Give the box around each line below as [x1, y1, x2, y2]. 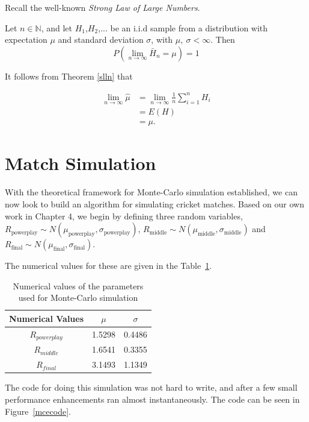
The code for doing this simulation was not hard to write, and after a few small [5, 381, 298, 394]
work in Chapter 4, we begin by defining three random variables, [5, 209, 243, 222]
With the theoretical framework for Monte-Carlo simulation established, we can [5, 186, 298, 198]
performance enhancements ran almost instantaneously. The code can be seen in [5, 392, 300, 405]
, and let [41, 21, 73, 34]
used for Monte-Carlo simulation [18, 291, 138, 304]
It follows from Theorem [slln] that [5, 69, 133, 82]
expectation [5, 33, 47, 46]
